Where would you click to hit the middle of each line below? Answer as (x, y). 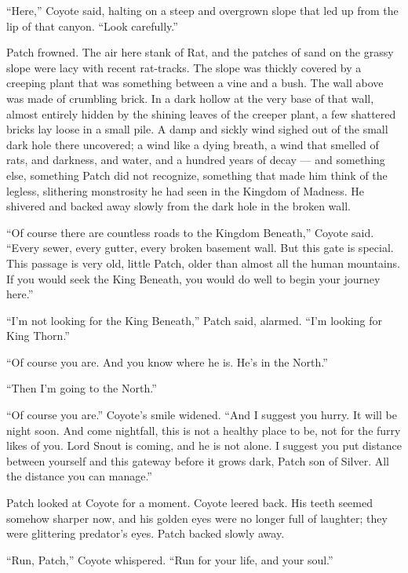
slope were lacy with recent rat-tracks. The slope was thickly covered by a (184, 67)
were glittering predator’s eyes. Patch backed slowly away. (146, 533)
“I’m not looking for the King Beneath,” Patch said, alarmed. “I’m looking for (194, 320)
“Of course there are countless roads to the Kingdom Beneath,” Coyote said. (190, 232)
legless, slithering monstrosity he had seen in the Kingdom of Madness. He (186, 190)
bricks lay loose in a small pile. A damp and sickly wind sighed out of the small (197, 129)
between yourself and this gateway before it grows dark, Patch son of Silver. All (198, 460)
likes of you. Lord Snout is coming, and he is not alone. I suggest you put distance (204, 445)
